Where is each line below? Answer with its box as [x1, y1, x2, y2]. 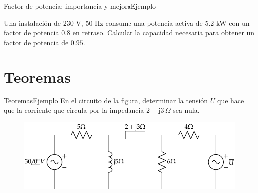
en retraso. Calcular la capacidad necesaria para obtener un [72, 27, 255, 38]
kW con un [216, 17, 250, 28]
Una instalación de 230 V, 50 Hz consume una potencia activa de [4, 17, 203, 28]
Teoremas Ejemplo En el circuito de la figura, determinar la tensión [4, 95, 208, 105]
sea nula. [173, 105, 200, 115]
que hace [217, 95, 244, 105]
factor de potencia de [4, 37, 69, 47]
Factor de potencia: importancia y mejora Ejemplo [4, 1, 156, 11]
